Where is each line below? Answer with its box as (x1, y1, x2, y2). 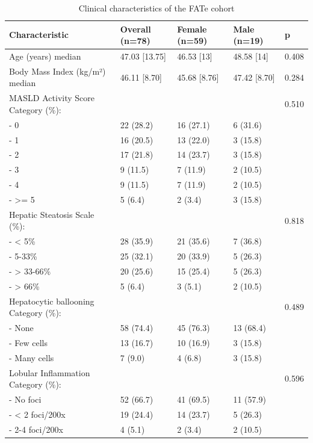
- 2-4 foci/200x (9, 423, 63, 435)
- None (9, 321, 34, 334)
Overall (120, 22, 151, 35)
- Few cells (9, 336, 48, 349)
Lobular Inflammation (9, 366, 90, 379)
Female (177, 22, 207, 35)
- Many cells (9, 351, 54, 364)
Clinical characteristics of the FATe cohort (78, 2, 235, 14)
